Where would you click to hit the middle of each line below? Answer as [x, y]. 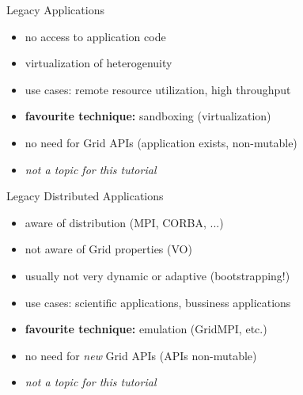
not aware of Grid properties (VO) [108, 249]
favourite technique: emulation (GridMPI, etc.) [146, 329]
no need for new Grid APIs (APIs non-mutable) [141, 355]
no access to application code [95, 36]
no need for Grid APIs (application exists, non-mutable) [161, 142]
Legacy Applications [55, 9]
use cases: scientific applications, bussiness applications [158, 302]
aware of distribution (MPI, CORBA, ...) [124, 222]
